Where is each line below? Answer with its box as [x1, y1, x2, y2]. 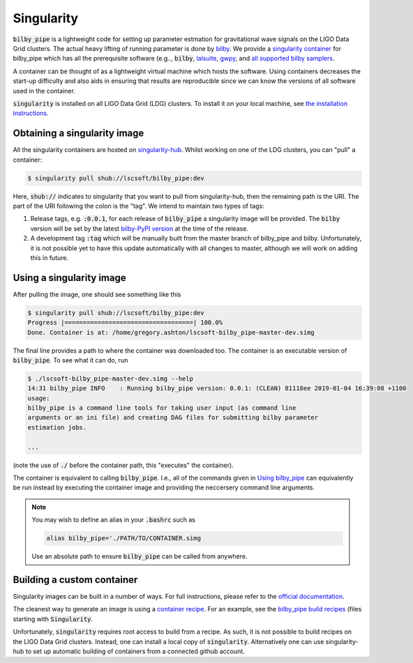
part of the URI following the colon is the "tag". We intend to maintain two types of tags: [13, 201, 264, 210]
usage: [27, 394, 50, 402]
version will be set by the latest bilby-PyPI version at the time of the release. [30, 224, 249, 233]
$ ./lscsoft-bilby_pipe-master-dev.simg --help [27, 374, 193, 383]
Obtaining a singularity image [13, 128, 144, 139]
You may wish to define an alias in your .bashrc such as [31, 516, 195, 524]
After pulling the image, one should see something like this [13, 290, 181, 298]
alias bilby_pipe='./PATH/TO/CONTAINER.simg [46, 534, 202, 542]
